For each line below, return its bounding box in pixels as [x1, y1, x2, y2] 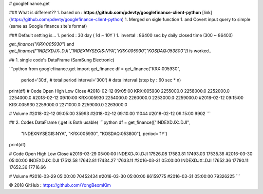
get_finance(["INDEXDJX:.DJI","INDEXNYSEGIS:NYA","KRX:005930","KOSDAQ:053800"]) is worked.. [9, 48, 211, 54]
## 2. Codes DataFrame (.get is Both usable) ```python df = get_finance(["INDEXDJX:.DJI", [9, 119, 190, 125]
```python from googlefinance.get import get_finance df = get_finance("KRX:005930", [9, 66, 181, 72]
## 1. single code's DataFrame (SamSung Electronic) [9, 57, 114, 63]
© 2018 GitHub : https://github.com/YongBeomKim [9, 182, 111, 188]
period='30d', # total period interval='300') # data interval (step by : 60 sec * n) [21, 77, 181, 83]
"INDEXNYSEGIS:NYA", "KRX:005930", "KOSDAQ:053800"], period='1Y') [21, 131, 168, 136]
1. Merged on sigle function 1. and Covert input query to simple [125, 16, 251, 22]
